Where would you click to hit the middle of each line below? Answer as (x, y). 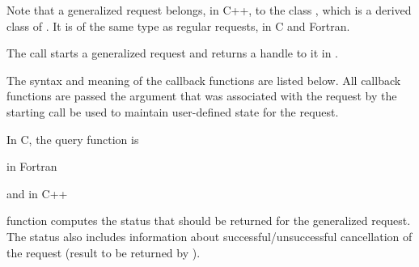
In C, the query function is (73, 139)
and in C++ (37, 193)
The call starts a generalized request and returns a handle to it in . (172, 53)
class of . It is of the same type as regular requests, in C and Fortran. (178, 25)
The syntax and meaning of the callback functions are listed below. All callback (204, 80)
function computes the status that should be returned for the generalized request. (209, 220)
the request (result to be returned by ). (104, 252)
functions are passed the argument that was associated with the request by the (202, 96)
